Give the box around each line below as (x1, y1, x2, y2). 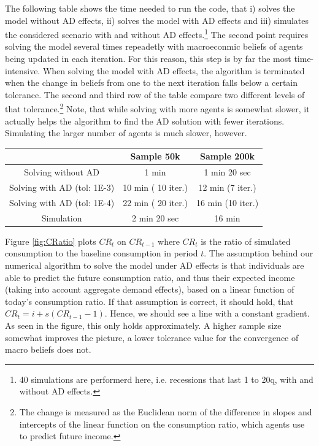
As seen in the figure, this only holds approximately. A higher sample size (5, 318, 282, 331)
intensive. (5, 64, 40, 77)
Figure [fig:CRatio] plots (5, 234, 96, 247)
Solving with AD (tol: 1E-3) (9, 181, 115, 194)
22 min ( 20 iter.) (123, 196, 188, 209)
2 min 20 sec (131, 211, 179, 224)
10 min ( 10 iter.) (123, 181, 188, 194)
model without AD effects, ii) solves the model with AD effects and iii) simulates (5, 13, 309, 26)
